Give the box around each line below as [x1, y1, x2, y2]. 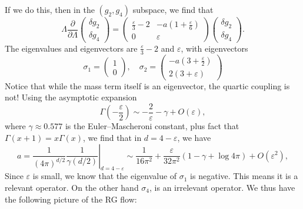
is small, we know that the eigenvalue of [32, 170, 177, 182]
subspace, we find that [132, 4, 214, 15]
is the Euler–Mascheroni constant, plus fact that [65, 120, 239, 132]
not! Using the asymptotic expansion [5, 91, 137, 103]
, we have [177, 131, 211, 143]
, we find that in [83, 131, 142, 143]
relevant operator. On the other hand [5, 181, 139, 193]
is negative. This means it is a [190, 170, 298, 182]
